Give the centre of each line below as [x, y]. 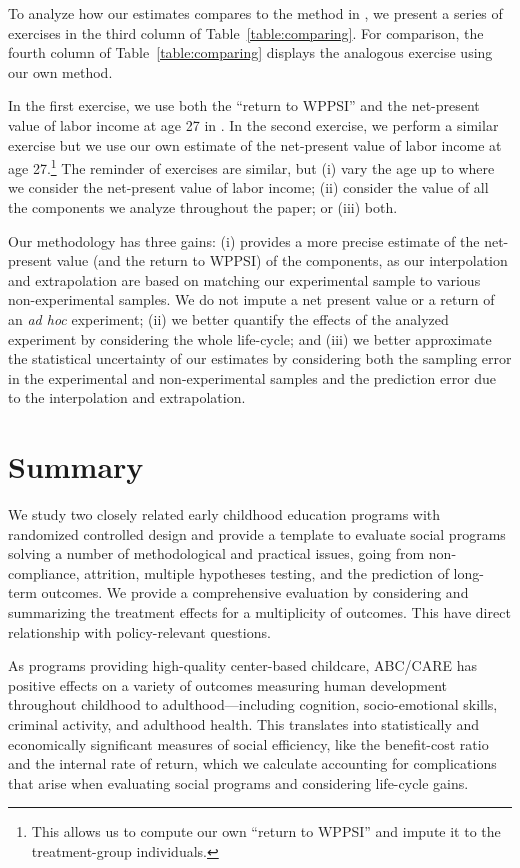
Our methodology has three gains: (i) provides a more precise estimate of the [244, 240]
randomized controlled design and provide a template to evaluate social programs [257, 533]
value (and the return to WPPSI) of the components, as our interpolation [282, 260]
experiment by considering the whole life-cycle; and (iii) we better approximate [250, 338]
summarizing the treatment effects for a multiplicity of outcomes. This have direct [259, 612]
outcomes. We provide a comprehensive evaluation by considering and [255, 592]
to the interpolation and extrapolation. [127, 397]
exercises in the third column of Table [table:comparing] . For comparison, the [246, 32]
